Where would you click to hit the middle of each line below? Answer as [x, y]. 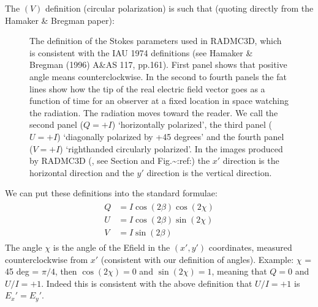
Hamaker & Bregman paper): [60, 20]
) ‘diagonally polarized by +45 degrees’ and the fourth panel [171, 136]
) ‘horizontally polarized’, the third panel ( [192, 124]
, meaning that [239, 271]
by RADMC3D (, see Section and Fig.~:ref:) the [120, 161]
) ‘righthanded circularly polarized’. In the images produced [171, 148]
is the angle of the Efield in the [112, 247]
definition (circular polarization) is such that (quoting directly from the [180, 8]
